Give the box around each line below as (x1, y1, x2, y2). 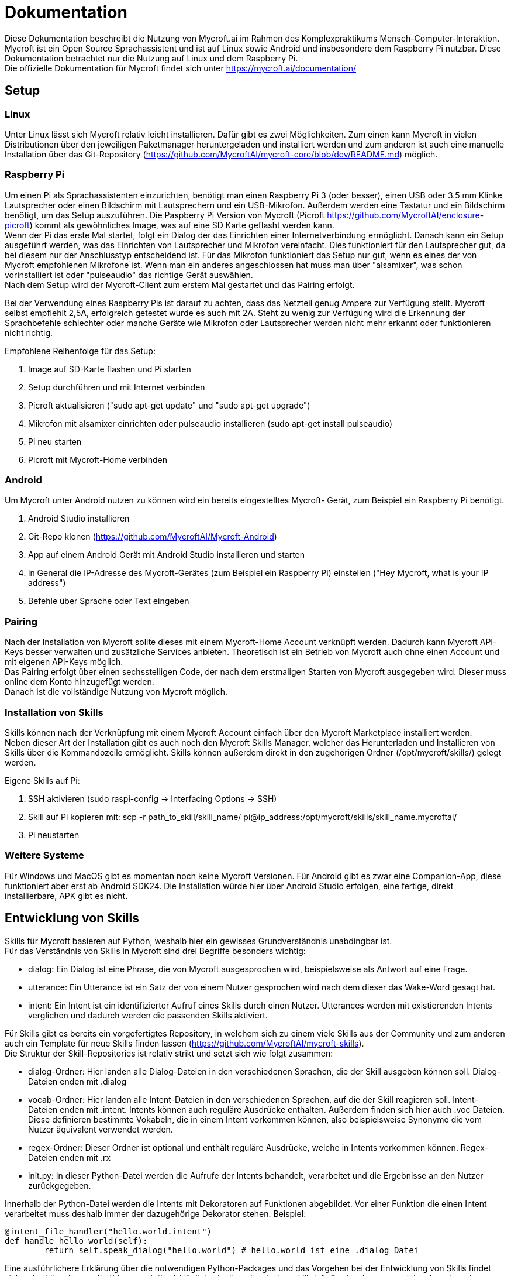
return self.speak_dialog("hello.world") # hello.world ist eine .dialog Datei (44, 1245, 419, 1255)
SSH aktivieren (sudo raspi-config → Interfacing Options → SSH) (28, 793, 277, 804)
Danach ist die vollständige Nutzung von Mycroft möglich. (5, 687, 227, 697)
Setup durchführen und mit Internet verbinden (28, 382, 205, 392)
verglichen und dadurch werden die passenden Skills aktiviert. (28, 1010, 268, 1020)
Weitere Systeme (5, 849, 84, 862)
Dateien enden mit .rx (28, 1152, 111, 1162)
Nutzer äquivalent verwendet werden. (28, 1124, 173, 1134)
